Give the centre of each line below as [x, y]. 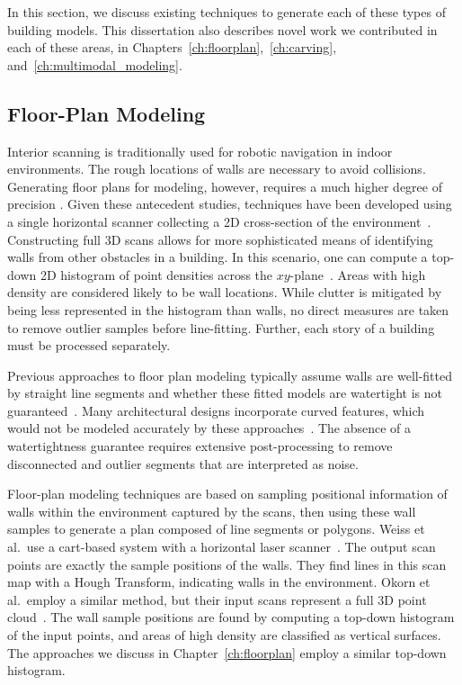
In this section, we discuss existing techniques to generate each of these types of [227, 12]
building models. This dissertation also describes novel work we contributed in [222, 29]
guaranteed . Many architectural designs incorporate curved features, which [216, 410]
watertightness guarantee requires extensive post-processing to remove [200, 446]
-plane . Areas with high [358, 274]
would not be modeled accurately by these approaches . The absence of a [209, 428]
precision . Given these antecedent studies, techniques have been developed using [230, 204]
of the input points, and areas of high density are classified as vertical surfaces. [224, 635]
